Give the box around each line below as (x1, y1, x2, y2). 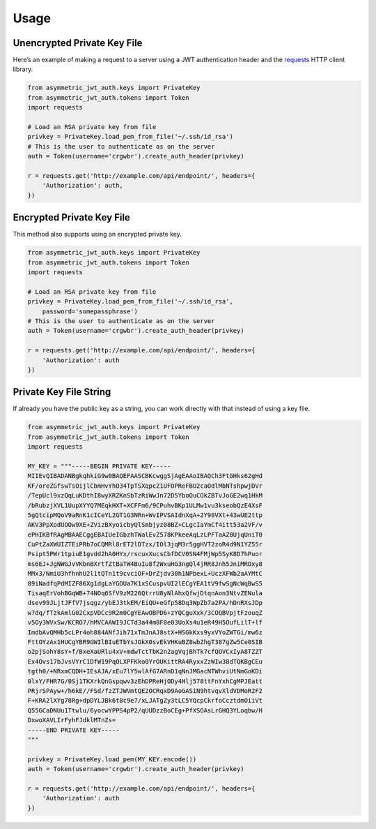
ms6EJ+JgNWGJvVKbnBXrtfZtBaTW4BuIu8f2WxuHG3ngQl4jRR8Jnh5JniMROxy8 (27, 560, 263, 568)
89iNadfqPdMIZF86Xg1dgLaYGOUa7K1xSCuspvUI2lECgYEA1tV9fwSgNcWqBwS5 (27, 579, 263, 588)
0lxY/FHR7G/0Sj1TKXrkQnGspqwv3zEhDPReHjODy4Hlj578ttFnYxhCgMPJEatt (27, 677, 263, 685)
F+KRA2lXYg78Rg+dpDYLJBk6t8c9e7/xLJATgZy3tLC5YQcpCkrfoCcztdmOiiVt (27, 696, 263, 705)
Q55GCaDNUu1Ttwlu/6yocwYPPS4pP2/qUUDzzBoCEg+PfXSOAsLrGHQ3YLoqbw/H (27, 706, 263, 715)
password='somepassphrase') (42, 307, 139, 315)
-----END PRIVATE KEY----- (27, 726, 120, 734)
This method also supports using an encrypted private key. (13, 230, 182, 239)
